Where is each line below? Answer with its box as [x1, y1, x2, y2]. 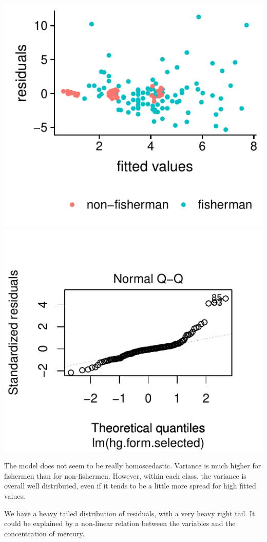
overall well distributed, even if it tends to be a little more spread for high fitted [4, 480, 256, 491]
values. [4, 490, 25, 501]
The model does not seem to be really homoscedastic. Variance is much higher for [4, 460, 261, 471]
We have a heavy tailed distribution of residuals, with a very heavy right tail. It [4, 508, 255, 518]
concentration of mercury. [4, 528, 85, 538]
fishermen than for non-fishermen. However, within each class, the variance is [4, 470, 246, 481]
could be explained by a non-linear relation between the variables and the [4, 518, 236, 529]
